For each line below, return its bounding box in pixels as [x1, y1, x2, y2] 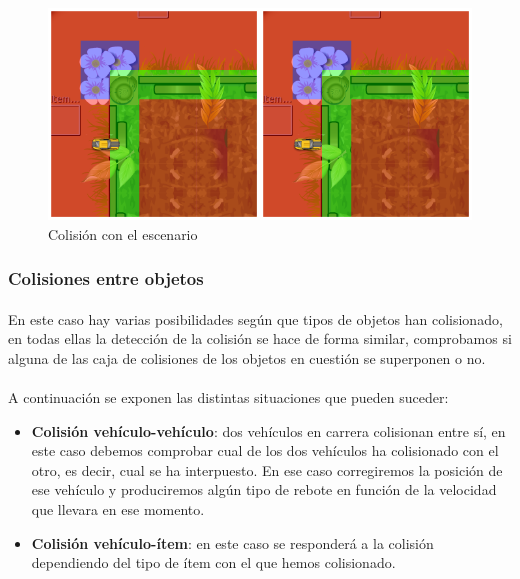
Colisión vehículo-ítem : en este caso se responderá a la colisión [31, 532, 434, 553]
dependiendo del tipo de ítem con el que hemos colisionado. [31, 552, 396, 573]
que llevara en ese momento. [31, 498, 205, 519]
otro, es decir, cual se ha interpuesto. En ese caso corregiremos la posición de [31, 459, 503, 480]
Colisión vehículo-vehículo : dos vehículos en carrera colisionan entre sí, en [31, 420, 506, 441]
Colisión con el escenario [48, 223, 198, 244]
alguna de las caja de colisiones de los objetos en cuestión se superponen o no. [8, 347, 486, 368]
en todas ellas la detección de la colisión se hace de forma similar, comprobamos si [8, 328, 512, 349]
